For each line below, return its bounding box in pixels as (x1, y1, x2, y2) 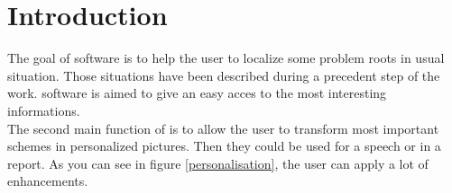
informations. (7, 101, 80, 119)
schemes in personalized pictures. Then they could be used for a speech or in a (7, 136, 441, 155)
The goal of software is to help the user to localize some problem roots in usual (7, 48, 445, 67)
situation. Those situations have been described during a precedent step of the (7, 66, 440, 84)
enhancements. (7, 171, 88, 190)
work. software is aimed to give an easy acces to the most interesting (7, 83, 387, 102)
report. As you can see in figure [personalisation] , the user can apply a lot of (7, 154, 429, 172)
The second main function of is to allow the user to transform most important (7, 118, 439, 137)
